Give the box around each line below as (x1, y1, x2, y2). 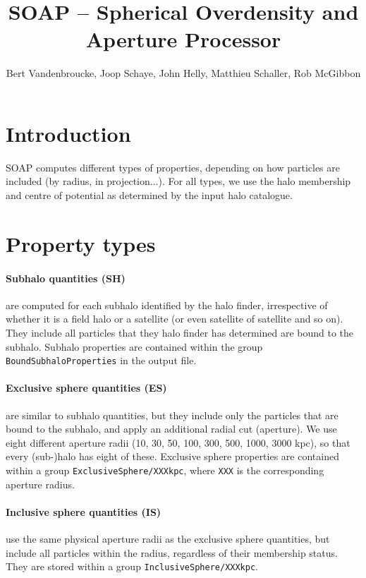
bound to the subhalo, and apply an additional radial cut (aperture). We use (6, 421, 337, 436)
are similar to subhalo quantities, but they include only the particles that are (6, 407, 338, 422)
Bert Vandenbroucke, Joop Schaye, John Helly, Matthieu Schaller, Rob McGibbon (6, 66, 361, 80)
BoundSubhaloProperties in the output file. (6, 353, 197, 368)
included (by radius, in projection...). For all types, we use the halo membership (6, 174, 351, 188)
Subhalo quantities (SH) (6, 270, 126, 285)
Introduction (6, 119, 131, 147)
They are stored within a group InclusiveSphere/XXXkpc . (6, 559, 258, 574)
